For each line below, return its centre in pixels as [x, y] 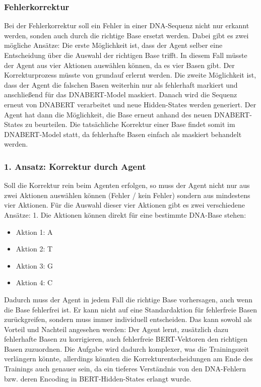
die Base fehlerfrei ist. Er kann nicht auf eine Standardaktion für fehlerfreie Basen [131, 309]
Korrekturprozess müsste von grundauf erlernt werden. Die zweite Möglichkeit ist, [130, 75]
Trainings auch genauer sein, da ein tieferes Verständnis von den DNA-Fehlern [125, 369]
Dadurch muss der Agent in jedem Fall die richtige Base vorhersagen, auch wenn [128, 299]
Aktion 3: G [35, 265]
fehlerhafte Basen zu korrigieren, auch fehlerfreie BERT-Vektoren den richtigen [126, 339]
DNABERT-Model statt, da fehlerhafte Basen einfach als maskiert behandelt [123, 134]
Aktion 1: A [34, 232]
